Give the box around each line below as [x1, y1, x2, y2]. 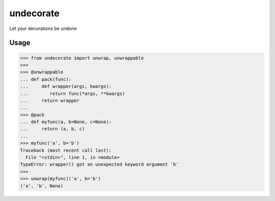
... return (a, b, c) [20, 126, 85, 132]
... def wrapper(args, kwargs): [20, 84, 112, 89]
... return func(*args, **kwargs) [20, 90, 125, 96]
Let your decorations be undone [9, 25, 77, 31]
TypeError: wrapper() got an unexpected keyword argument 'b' [20, 161, 179, 167]
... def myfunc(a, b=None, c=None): [20, 119, 112, 125]
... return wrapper [20, 97, 80, 104]
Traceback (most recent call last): [20, 147, 112, 153]
